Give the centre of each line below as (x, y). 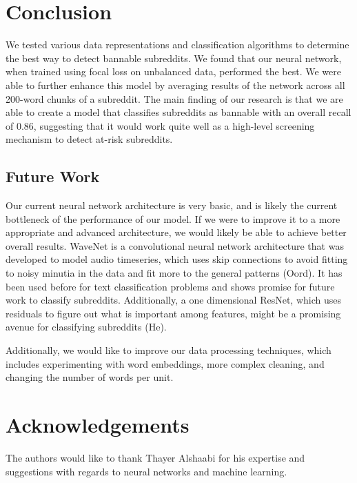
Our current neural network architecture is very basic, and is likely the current (172, 205)
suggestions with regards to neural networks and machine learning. (146, 471)
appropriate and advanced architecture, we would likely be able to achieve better (176, 232)
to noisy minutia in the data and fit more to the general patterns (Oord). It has (174, 273)
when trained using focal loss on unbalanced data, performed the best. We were (173, 71)
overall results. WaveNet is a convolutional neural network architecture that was (175, 245)
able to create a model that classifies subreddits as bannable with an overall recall (178, 112)
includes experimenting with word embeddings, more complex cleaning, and (165, 363)
